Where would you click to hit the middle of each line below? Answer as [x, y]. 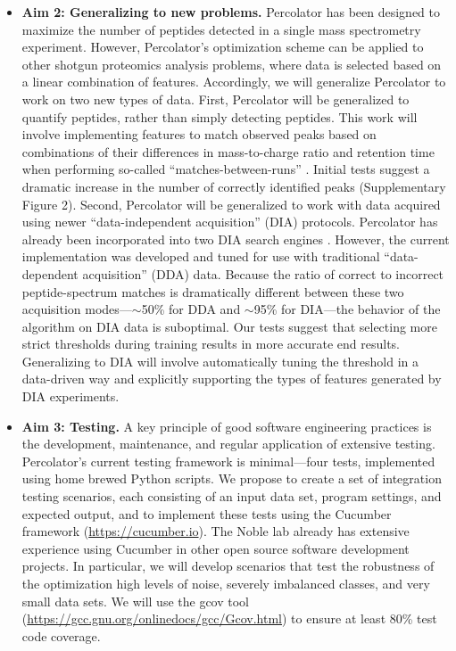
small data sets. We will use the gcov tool [136, 601]
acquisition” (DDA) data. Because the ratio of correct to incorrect [263, 273]
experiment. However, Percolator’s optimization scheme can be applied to [223, 47]
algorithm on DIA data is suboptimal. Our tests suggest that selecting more [229, 326]
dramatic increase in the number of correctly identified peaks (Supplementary [234, 186]
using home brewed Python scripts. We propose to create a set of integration [232, 478]
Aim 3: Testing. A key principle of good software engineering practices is [227, 426]
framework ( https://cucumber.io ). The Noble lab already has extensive [216, 531]
